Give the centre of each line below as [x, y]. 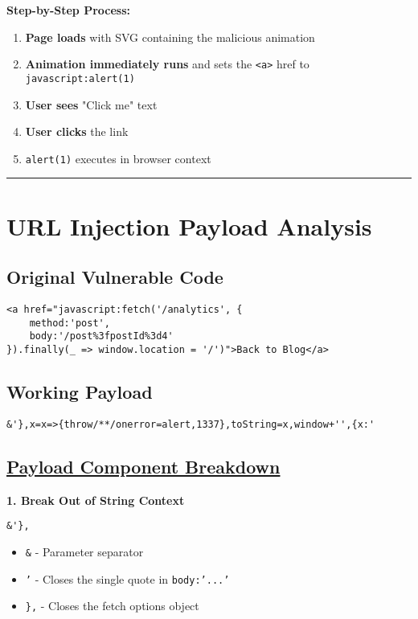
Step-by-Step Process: [68, 10]
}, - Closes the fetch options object [112, 606]
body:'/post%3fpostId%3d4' [101, 336]
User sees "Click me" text [91, 104]
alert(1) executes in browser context [118, 158]
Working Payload [80, 391]
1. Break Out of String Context [96, 500]
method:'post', [70, 323]
